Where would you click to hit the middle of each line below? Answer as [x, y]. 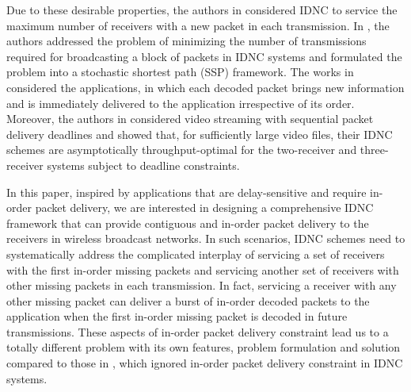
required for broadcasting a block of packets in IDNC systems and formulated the [204, 56]
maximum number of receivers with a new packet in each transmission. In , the [198, 25]
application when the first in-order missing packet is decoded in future [177, 316]
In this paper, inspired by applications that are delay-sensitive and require [186, 192]
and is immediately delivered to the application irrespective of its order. [181, 103]
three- [374, 150]
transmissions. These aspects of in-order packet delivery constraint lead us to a [198, 331]
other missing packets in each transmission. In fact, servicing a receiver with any [202, 285]
